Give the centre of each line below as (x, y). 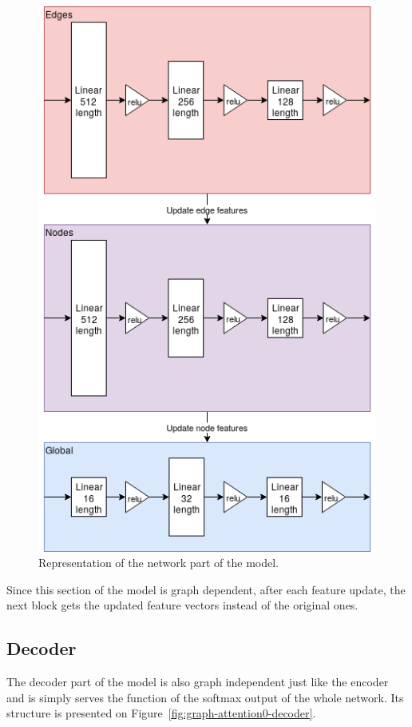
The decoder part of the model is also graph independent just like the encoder (198, 682)
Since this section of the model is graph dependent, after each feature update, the (206, 589)
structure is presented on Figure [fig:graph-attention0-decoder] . (161, 713)
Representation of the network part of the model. (158, 563)
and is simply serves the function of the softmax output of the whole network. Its (205, 697)
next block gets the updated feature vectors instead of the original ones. (182, 605)
